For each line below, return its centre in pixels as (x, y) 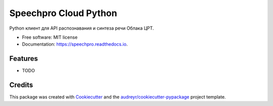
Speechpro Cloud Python (63, 13)
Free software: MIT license (50, 37)
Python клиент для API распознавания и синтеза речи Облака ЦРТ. (82, 28)
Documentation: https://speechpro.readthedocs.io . (75, 44)
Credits (21, 85)
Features (24, 59)
